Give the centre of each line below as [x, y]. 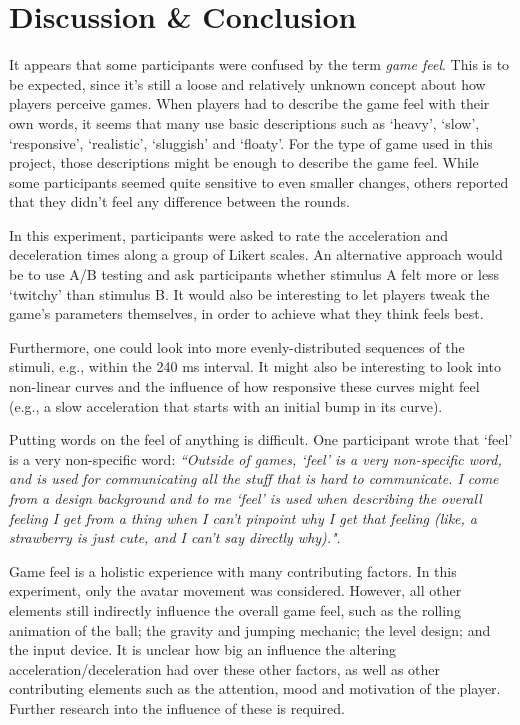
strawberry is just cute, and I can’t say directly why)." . [175, 537]
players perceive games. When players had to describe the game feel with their [249, 103]
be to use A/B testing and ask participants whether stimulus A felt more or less [254, 274]
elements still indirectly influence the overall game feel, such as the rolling [235, 609]
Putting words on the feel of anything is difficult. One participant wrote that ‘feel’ [261, 439]
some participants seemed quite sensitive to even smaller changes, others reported [259, 181]
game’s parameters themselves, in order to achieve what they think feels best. [246, 313]
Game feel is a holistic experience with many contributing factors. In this [233, 570]
